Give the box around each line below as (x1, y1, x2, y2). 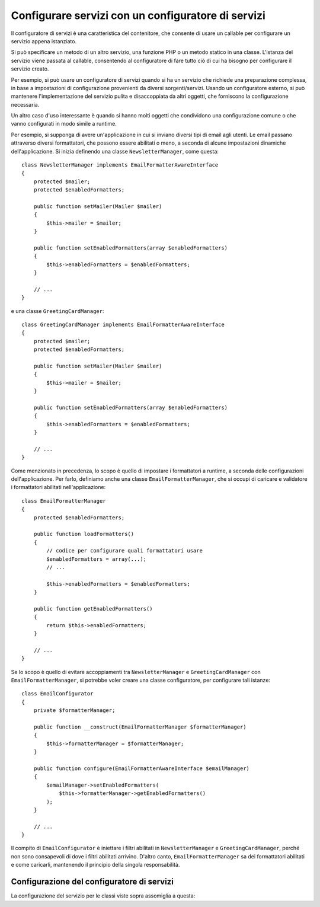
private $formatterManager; (33, 707, 116, 714)
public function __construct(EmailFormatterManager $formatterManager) (33, 724, 247, 730)
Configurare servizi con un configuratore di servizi (11, 9, 266, 22)
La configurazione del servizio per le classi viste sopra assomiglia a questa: (11, 892, 196, 899)
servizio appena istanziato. (11, 37, 77, 44)
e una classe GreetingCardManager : (11, 307, 104, 314)
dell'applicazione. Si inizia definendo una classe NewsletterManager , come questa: (11, 148, 219, 155)
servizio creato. (11, 65, 49, 72)
